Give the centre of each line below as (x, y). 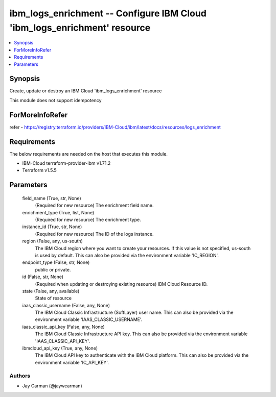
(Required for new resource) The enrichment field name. (94, 205)
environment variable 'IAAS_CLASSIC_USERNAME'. (89, 319)
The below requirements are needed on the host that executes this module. (89, 154)
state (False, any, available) (51, 291)
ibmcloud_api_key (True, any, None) (60, 348)
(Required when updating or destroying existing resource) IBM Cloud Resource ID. (121, 284)
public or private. (53, 269)
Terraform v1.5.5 (40, 170)
